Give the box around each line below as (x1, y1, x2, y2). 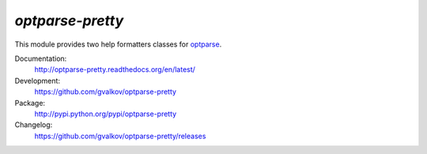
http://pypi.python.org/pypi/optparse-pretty (34, 109, 177, 118)
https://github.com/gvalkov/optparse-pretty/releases (34, 131, 206, 141)
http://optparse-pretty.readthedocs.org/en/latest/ (34, 65, 195, 74)
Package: (14, 98, 46, 107)
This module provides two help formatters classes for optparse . (14, 39, 222, 49)
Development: (14, 76, 61, 85)
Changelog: (14, 120, 53, 130)
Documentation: (14, 54, 67, 63)
